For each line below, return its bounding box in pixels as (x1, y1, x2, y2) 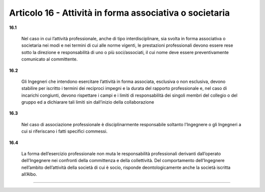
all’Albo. (21, 171, 37, 177)
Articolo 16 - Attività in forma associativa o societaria (9, 7, 230, 18)
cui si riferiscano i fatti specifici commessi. (21, 128, 108, 135)
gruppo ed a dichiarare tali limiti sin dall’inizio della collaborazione (21, 99, 155, 105)
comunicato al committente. (21, 56, 78, 62)
